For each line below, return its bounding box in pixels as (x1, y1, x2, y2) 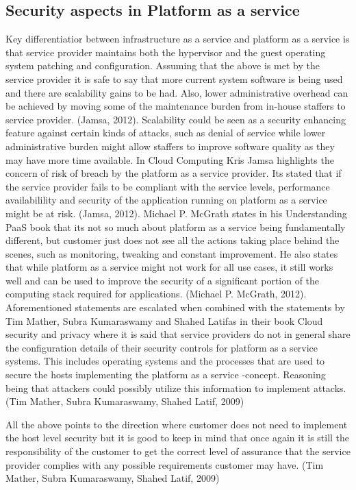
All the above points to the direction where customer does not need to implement (5, 417, 348, 431)
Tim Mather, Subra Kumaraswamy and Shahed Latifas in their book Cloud (5, 313, 323, 328)
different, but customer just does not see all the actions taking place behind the (5, 233, 340, 247)
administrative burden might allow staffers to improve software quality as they (5, 138, 335, 153)
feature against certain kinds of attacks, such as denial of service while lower (5, 125, 326, 140)
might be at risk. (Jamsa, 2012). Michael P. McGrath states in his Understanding (5, 206, 347, 220)
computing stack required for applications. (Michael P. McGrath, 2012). (5, 286, 307, 301)
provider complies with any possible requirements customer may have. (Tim (5, 457, 324, 471)
